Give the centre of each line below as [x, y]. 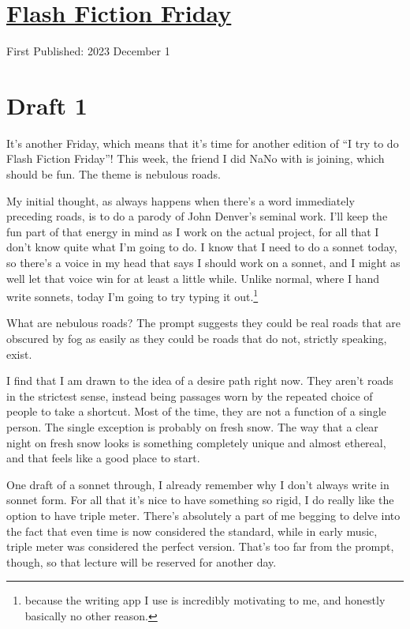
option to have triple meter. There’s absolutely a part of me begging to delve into [203, 515]
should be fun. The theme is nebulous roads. [114, 174]
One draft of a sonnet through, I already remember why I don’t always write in [198, 484]
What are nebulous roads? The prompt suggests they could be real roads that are [204, 323]
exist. [19, 354]
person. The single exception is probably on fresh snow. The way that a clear [192, 427]
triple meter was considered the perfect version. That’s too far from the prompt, [200, 546]
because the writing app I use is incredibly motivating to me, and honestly [205, 600]
